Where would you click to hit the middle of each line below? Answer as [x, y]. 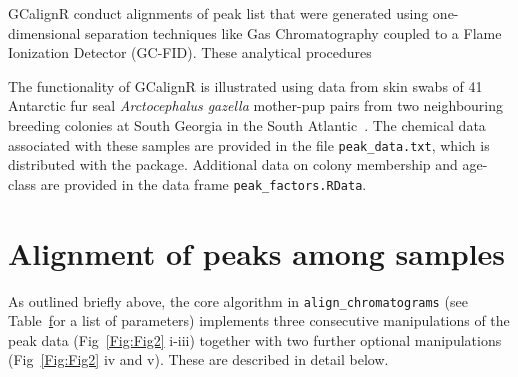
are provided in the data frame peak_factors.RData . [203, 183]
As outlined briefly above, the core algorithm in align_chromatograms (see [238, 300]
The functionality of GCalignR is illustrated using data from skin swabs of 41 [245, 85]
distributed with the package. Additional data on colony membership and [233, 164]
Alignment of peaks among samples [257, 252]
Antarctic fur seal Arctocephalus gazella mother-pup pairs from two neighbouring [256, 105]
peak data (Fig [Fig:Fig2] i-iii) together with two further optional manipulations [255, 339]
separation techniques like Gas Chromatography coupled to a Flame [293, 32]
